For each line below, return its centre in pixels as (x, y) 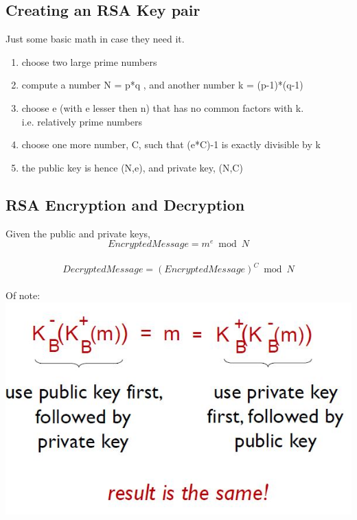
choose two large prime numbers (89, 61)
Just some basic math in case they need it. (95, 39)
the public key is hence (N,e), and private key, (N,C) (132, 167)
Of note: (23, 295)
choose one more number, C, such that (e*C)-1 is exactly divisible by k (171, 144)
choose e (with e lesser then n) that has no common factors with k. (163, 107)
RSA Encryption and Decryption (125, 204)
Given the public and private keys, (78, 233)
